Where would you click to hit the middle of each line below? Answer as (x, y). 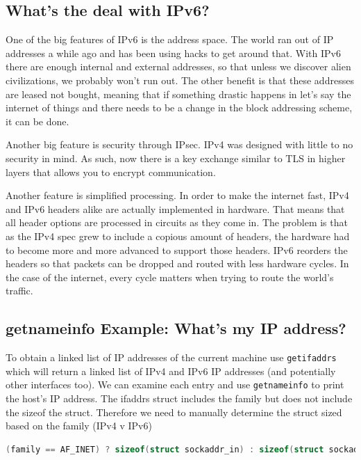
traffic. (19, 291)
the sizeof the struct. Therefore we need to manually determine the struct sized (174, 412)
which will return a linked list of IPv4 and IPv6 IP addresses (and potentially (171, 371)
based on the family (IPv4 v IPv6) (79, 426)
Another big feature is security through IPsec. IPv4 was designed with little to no (179, 144)
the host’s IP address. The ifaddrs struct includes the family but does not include (179, 398)
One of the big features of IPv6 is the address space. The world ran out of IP (170, 39)
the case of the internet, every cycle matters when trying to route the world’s (170, 277)
